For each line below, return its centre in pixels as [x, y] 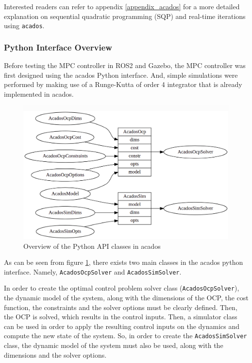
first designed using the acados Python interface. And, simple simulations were [121, 75]
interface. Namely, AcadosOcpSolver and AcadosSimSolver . [93, 271]
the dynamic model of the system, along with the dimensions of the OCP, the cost [126, 298]
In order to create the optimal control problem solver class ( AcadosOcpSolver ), [122, 288]
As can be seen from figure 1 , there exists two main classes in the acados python [124, 262]
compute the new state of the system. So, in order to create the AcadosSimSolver [126, 336]
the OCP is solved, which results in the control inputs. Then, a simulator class [121, 317]
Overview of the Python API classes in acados [92, 246]
